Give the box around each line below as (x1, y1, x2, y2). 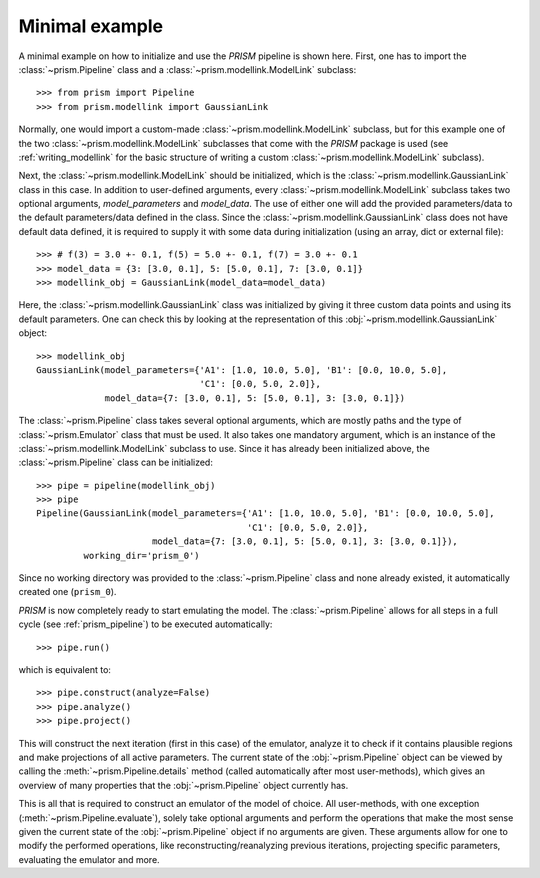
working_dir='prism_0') (83, 550, 200, 561)
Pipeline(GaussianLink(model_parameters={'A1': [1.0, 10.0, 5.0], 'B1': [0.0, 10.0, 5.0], (36, 508, 495, 519)
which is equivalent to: (18, 664, 112, 675)
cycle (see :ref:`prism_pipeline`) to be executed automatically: (18, 618, 273, 630)
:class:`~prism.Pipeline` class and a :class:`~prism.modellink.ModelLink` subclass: (18, 63, 357, 75)
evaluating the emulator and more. (18, 853, 160, 865)
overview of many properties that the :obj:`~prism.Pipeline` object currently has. (18, 779, 349, 791)
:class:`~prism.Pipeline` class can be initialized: (18, 456, 214, 469)
